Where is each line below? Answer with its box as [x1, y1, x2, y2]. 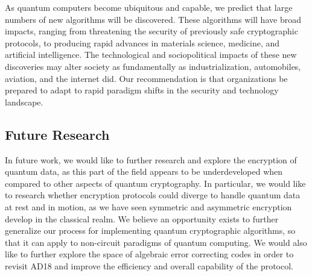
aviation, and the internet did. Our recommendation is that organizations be [5, 72, 288, 84]
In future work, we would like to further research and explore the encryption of [5, 153, 297, 166]
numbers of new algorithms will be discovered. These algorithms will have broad [5, 13, 301, 25]
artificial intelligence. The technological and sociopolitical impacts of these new [5, 48, 297, 61]
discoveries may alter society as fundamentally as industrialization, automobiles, [5, 60, 301, 72]
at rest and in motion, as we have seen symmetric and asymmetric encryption [5, 200, 292, 213]
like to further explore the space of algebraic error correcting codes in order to [5, 248, 294, 260]
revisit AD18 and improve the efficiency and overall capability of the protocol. [5, 259, 293, 272]
